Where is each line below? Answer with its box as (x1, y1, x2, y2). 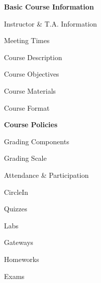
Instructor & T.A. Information (4, 18, 97, 29)
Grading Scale (4, 153, 47, 163)
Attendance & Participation (4, 169, 89, 180)
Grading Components (4, 136, 69, 146)
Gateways (4, 237, 33, 247)
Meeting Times (4, 35, 50, 46)
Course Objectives (4, 69, 59, 79)
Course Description (4, 52, 62, 62)
